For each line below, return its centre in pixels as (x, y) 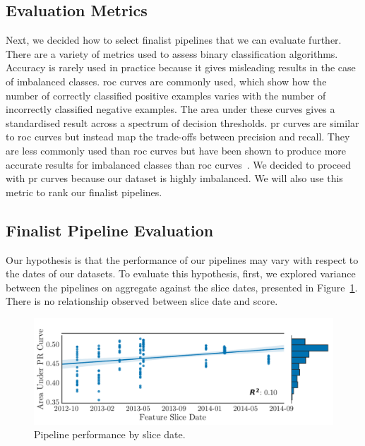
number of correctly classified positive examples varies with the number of (166, 95)
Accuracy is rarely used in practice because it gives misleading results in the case (181, 67)
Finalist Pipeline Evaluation (110, 230)
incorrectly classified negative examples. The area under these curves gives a (170, 109)
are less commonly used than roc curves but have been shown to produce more (176, 150)
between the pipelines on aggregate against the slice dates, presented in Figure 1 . (182, 287)
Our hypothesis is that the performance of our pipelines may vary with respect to (182, 259)
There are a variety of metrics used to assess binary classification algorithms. (172, 53)
